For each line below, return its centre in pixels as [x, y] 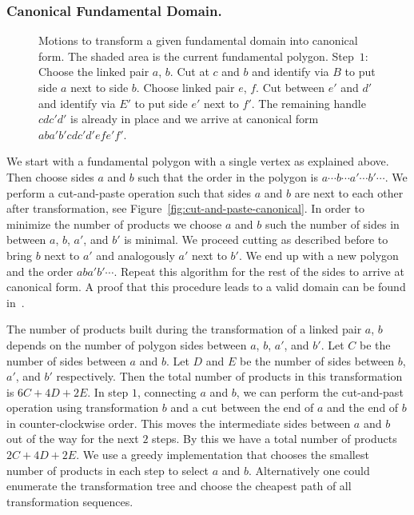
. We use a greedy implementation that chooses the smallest [223, 455]
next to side [100, 87]
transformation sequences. [70, 501]
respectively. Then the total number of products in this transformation [229, 376]
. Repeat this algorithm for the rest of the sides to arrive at [259, 271]
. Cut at [189, 72]
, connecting [167, 391]
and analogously [135, 255]
